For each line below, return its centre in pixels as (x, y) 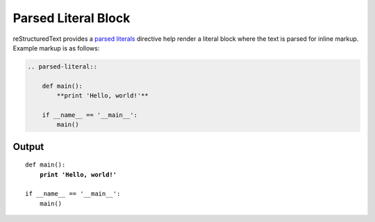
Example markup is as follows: (56, 48)
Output (28, 146)
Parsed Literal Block (72, 18)
